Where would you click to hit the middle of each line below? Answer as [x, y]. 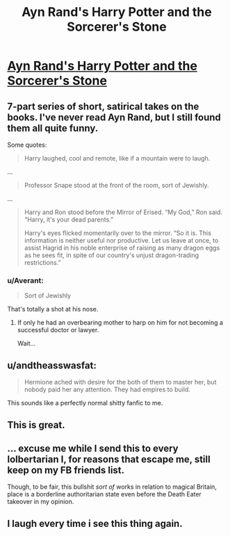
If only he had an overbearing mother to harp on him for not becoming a [120, 323]
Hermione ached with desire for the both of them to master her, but [120, 382]
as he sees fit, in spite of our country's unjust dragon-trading [112, 255]
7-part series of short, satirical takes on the [103, 106]
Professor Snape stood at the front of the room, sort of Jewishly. [117, 185]
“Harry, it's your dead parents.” [68, 219]
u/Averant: [25, 280]
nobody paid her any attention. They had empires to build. [107, 389]
